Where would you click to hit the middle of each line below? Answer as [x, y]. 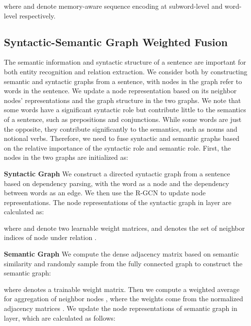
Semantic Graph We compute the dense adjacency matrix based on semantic [121, 254]
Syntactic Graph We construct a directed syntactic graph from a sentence [117, 173]
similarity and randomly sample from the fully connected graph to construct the [123, 263]
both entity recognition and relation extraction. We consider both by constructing [126, 71]
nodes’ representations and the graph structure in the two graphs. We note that [123, 100]
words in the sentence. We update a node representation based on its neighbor [120, 91]
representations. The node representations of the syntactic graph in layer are [118, 202]
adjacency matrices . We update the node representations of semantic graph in [121, 308]
